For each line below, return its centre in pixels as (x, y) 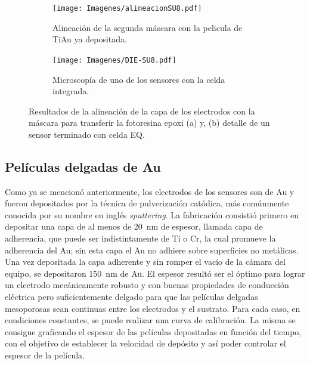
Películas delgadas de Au (83, 166)
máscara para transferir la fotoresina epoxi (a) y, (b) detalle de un (149, 123)
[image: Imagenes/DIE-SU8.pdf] (114, 60)
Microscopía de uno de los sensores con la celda (139, 79)
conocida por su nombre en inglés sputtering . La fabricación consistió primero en (152, 214)
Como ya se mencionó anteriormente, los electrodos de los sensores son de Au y (150, 191)
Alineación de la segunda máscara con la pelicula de (148, 27)
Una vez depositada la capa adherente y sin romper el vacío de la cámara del (145, 262)
